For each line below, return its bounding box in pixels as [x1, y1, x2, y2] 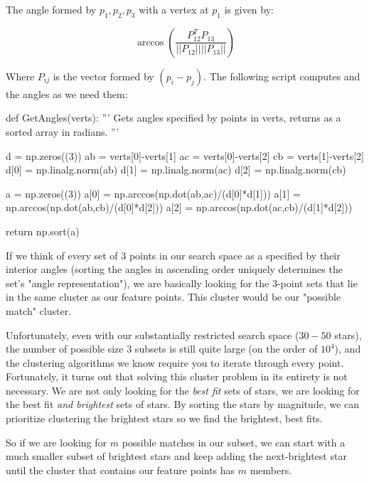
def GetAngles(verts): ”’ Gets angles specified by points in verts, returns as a [6, 110, 341, 125]
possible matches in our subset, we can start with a [122, 434, 346, 449]
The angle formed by [6, 2, 97, 16]
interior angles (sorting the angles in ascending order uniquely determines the [6, 262, 343, 277]
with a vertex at [139, 2, 209, 16]
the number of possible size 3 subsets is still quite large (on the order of [6, 341, 318, 356]
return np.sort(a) [6, 223, 80, 238]
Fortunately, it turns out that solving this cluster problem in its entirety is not [6, 369, 348, 384]
